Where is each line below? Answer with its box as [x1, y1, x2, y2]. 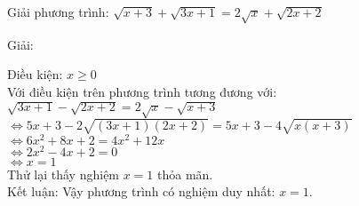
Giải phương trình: [7, 3, 109, 20]
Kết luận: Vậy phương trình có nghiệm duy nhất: [7, 182, 275, 201]
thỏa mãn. [157, 164, 213, 183]
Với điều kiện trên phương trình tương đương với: [7, 82, 277, 100]
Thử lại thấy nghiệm [7, 164, 120, 183]
